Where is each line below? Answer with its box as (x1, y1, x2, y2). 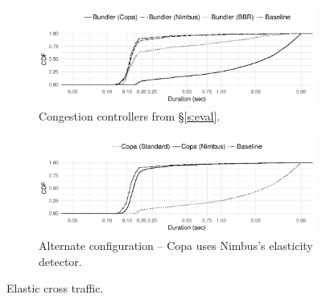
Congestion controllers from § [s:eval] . (39, 108, 221, 125)
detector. (39, 252, 82, 269)
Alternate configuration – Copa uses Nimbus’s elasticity (39, 237, 313, 253)
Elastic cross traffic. (6, 280, 104, 297)
